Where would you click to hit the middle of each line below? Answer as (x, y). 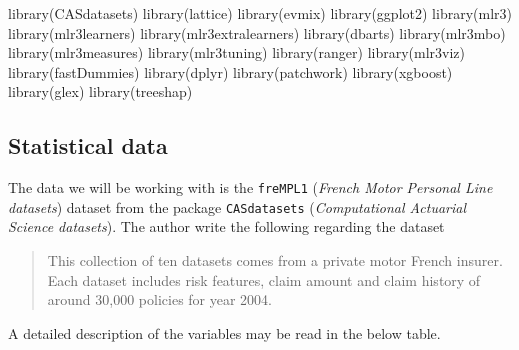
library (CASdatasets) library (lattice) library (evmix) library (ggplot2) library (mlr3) (260, 13)
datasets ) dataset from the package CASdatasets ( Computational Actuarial (237, 206)
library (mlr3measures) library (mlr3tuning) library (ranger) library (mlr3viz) (237, 52)
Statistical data (88, 145)
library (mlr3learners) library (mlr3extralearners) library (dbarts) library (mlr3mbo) (257, 32)
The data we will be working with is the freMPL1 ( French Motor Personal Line (250, 187)
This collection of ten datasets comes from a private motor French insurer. (275, 260)
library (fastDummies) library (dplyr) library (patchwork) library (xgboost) (230, 71)
